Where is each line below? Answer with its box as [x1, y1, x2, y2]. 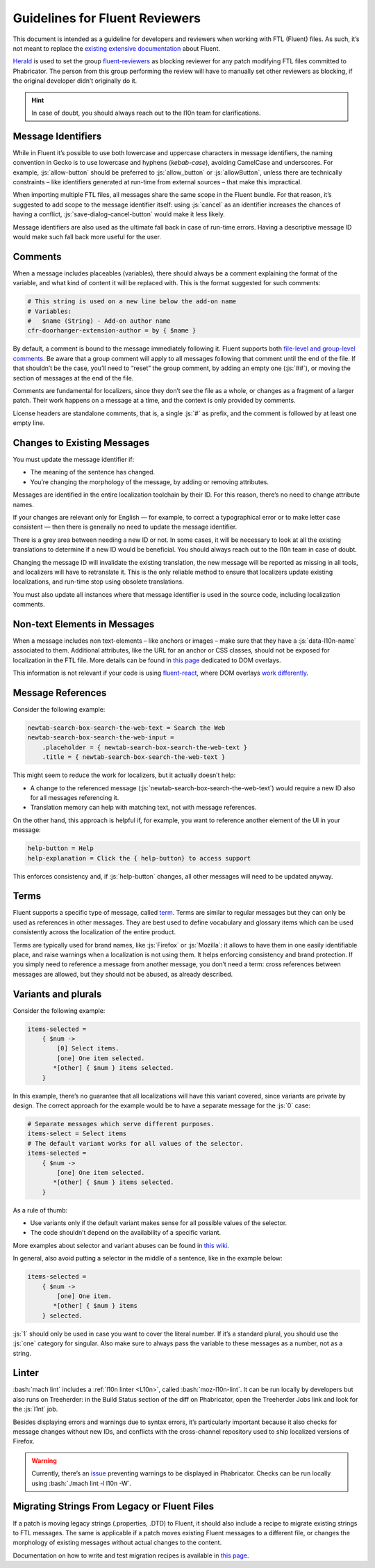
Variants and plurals [12, 988, 102, 1000]
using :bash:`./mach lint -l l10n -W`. [31, 1479, 132, 1487]
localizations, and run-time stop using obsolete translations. [12, 577, 184, 586]
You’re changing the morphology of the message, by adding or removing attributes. [30, 477, 269, 486]
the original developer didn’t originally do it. [12, 77, 137, 85]
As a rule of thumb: [12, 1206, 68, 1214]
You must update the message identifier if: [12, 456, 135, 463]
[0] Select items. [56, 1044, 119, 1053]
